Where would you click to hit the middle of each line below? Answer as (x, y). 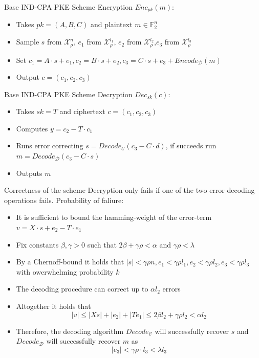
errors (171, 289)
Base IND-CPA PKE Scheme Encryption (68, 7)
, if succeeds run (191, 146)
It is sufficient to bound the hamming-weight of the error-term (114, 217)
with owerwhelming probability (65, 271)
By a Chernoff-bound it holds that (70, 262)
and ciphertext (82, 111)
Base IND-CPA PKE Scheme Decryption (68, 94)
